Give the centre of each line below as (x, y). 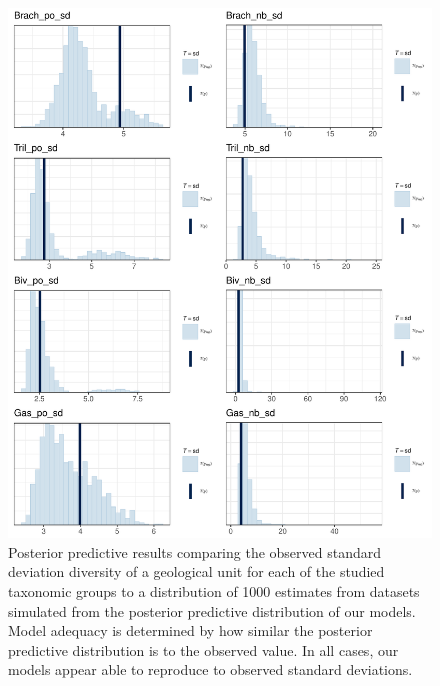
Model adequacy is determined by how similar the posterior (190, 630)
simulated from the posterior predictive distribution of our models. (212, 610)
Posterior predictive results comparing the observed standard (195, 551)
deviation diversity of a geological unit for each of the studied (196, 571)
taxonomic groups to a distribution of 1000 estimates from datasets (214, 590)
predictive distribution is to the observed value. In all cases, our (203, 649)
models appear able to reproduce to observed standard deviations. (210, 669)
